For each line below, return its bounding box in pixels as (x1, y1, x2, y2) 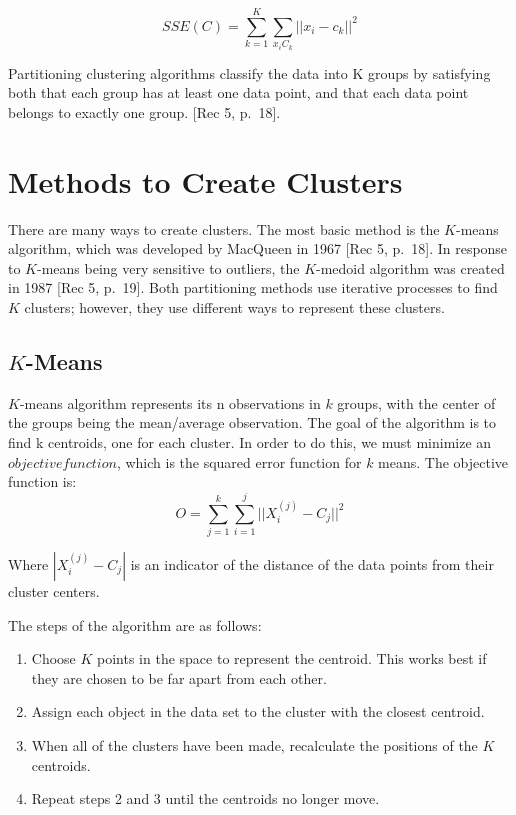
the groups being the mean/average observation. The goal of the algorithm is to (8, 412, 497, 433)
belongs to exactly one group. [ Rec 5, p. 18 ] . (8, 101, 281, 122)
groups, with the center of (337, 392, 496, 413)
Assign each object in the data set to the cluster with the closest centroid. (31, 701, 485, 722)
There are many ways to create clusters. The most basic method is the (8, 218, 440, 239)
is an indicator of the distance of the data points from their (130, 553, 494, 574)
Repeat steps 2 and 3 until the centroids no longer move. (31, 788, 380, 809)
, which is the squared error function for (116, 451, 362, 472)
